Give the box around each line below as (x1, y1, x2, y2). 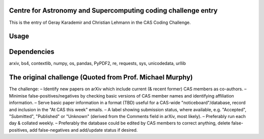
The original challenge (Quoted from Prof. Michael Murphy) (9, 73, 193, 81)
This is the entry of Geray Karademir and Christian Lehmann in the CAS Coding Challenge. (9, 20, 191, 25)
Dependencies (9, 48, 55, 56)
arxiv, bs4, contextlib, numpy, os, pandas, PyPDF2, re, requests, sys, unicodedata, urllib (9, 60, 186, 66)
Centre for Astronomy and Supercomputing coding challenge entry (9, 6, 218, 15)
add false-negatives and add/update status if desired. (29, 127, 138, 133)
